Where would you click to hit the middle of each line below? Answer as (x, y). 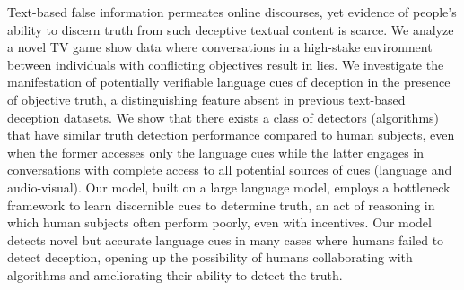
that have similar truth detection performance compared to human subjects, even (231, 135)
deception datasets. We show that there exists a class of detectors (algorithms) (223, 117)
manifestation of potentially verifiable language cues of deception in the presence (229, 82)
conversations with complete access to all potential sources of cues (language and (230, 170)
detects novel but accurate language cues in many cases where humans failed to (226, 239)
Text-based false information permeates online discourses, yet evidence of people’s (232, 12)
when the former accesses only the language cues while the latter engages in (215, 152)
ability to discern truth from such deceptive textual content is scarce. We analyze (231, 29)
